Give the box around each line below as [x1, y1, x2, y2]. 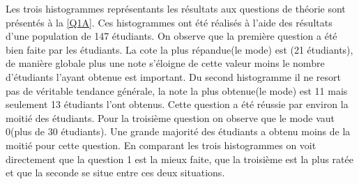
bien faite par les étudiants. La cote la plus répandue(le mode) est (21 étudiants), [6, 42, 353, 56]
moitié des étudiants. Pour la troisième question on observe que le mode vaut [6, 110, 335, 125]
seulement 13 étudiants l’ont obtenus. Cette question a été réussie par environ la [6, 97, 349, 112]
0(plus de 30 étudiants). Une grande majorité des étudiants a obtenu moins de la [6, 124, 351, 139]
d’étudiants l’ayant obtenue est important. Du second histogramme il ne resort [6, 69, 342, 84]
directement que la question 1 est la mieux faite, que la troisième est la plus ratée [6, 151, 353, 166]
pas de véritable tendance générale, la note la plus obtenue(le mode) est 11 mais [6, 83, 348, 98]
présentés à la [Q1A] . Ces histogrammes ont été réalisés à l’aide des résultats [6, 15, 333, 29]
